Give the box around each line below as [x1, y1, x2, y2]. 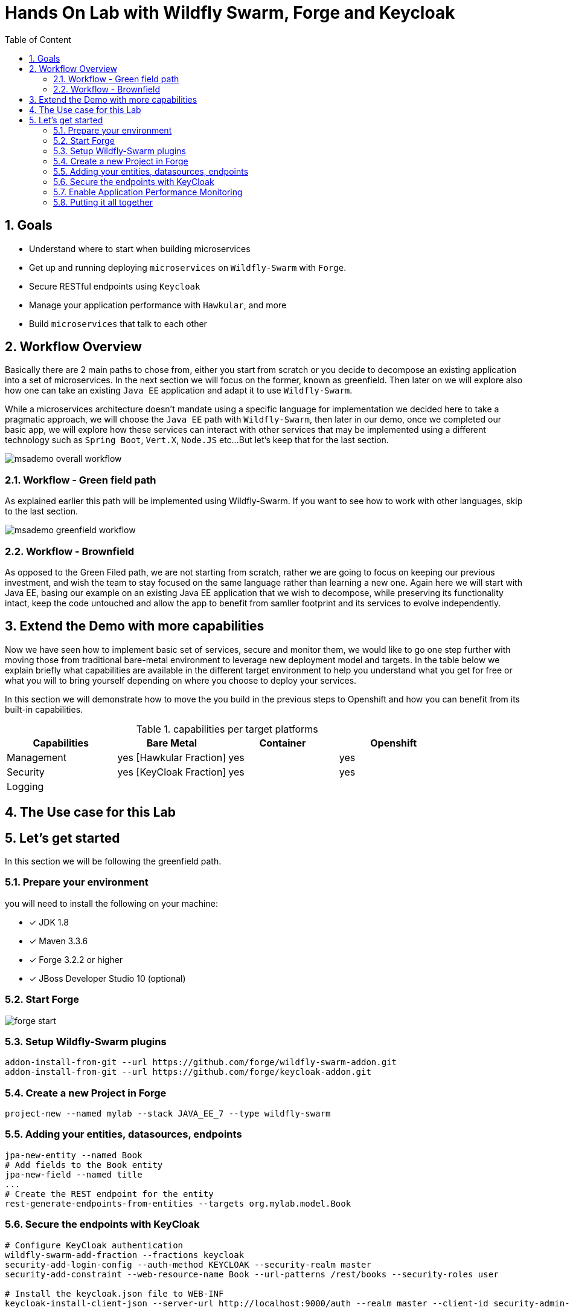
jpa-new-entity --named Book [5, 1150, 142, 1160]
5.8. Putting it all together [53, 196, 153, 207]
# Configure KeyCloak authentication [5, 1240, 184, 1250]
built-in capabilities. [5, 704, 83, 715]
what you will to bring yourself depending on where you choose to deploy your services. [5, 675, 357, 686]
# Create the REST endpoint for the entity [5, 1188, 214, 1199]
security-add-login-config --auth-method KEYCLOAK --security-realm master [5, 1259, 371, 1269]
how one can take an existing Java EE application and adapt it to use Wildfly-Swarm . [5, 385, 353, 396]
